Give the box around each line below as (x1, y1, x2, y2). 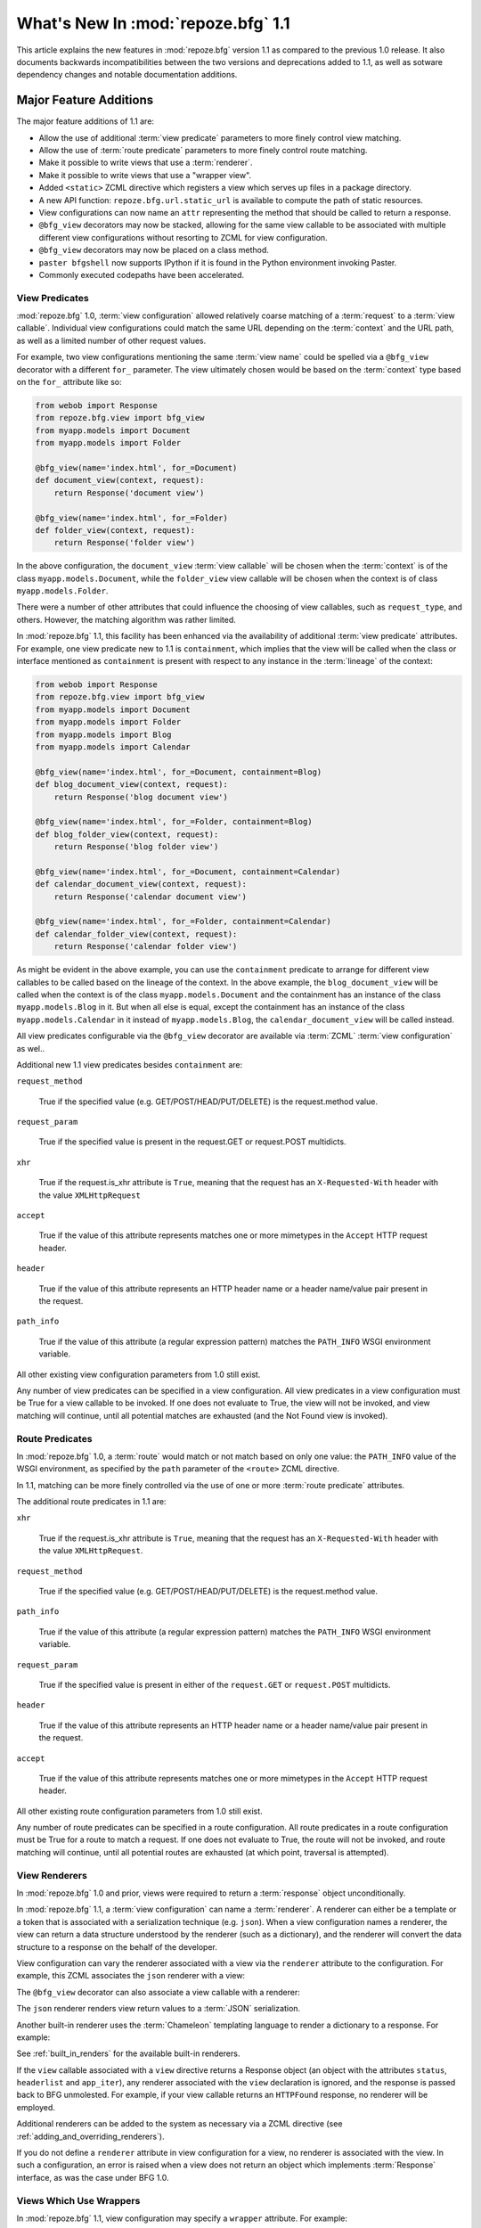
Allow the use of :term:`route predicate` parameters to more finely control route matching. (38, 145, 368, 156)
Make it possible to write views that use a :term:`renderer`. (38, 157, 253, 168)
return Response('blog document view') (53, 791, 229, 802)
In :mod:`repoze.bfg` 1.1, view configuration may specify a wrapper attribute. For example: (16, 2213, 347, 2224)
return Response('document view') (53, 487, 205, 498)
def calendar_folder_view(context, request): (35, 929, 238, 939)
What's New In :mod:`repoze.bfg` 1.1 (16, 13, 290, 33)
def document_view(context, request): (35, 475, 205, 486)
